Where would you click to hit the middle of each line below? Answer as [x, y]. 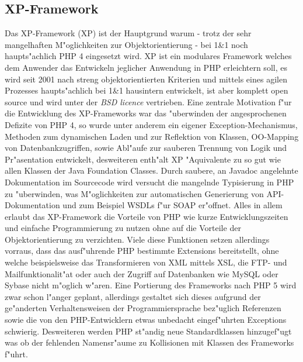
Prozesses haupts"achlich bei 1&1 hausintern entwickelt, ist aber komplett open [147, 90]
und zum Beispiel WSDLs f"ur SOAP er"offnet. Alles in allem [173, 205]
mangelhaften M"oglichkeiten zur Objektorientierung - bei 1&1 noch [126, 44]
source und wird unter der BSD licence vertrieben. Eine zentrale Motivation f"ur [148, 101]
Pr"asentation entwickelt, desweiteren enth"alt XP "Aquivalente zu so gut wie [143, 159]
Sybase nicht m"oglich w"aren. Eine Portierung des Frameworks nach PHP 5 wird [151, 285]
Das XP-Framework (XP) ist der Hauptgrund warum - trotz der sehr [128, 33]
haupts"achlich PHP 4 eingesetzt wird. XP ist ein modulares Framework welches [148, 56]
